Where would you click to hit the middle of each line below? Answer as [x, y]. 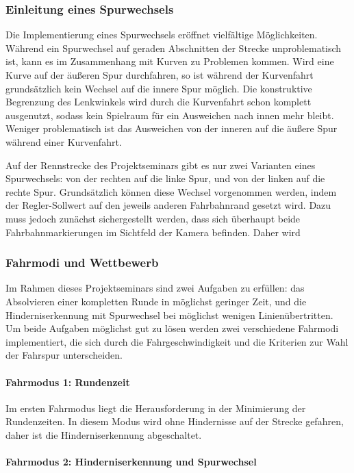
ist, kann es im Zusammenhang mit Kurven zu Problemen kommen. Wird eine [170, 61]
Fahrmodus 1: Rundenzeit [68, 382]
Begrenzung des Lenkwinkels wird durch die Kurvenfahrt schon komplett [159, 102]
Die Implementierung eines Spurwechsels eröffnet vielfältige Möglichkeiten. [162, 35]
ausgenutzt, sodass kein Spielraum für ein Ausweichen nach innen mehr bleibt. [170, 115]
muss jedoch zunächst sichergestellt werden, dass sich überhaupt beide [153, 218]
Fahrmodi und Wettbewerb [82, 263]
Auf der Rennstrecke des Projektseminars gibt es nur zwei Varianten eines [161, 165]
